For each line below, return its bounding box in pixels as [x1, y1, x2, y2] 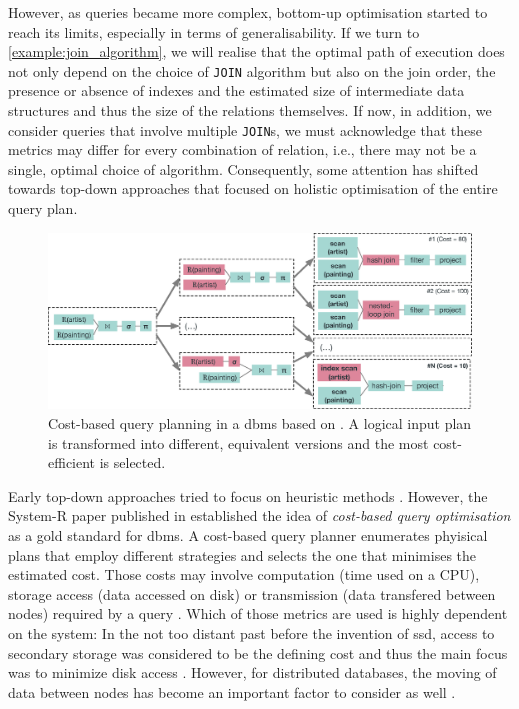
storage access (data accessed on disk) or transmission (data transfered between [8, 583, 496, 604]
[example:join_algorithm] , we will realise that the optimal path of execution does [8, 41, 505, 62]
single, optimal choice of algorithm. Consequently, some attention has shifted [8, 158, 479, 179]
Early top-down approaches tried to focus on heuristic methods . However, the [8, 485, 488, 506]
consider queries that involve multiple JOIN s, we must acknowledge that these [8, 119, 482, 140]
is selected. [99, 452, 166, 473]
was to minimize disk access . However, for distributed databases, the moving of [8, 662, 497, 683]
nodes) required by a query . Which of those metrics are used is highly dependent [8, 603, 508, 624]
